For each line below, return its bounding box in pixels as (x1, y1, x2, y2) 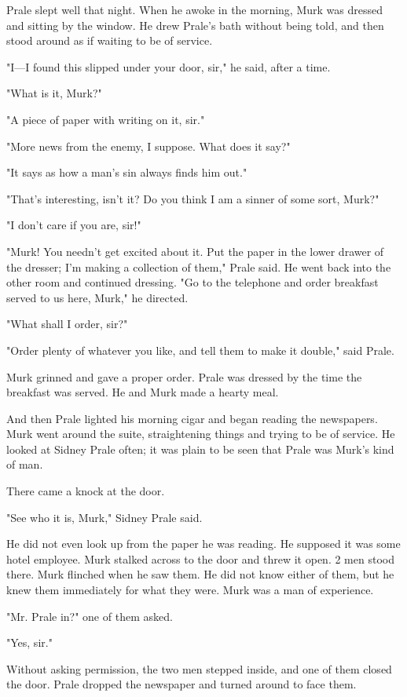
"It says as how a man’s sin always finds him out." (6, 164, 247, 181)
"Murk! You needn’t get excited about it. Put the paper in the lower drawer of (6, 243, 384, 259)
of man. (6, 456, 43, 473)
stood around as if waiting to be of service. (6, 32, 213, 49)
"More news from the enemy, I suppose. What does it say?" (6, 137, 291, 154)
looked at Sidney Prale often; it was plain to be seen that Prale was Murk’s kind (6, 440, 394, 457)
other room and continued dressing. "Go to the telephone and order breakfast (6, 274, 379, 290)
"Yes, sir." (6, 634, 53, 651)
